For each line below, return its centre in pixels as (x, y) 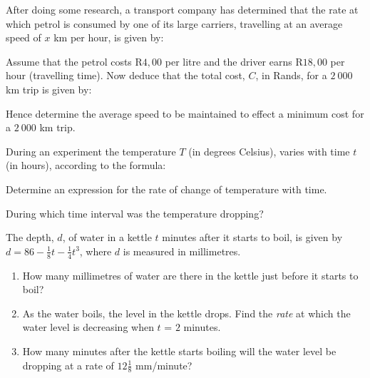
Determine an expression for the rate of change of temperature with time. (166, 189)
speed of (24, 37)
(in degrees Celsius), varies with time (269, 151)
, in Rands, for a (291, 75)
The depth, (30, 237)
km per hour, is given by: (109, 37)
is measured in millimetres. (182, 251)
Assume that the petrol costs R (74, 61)
